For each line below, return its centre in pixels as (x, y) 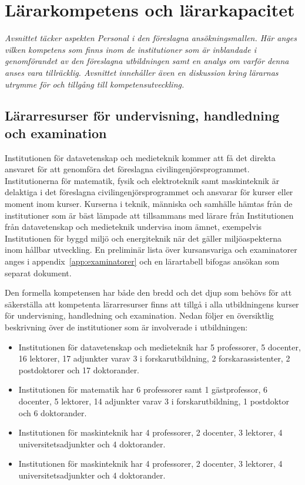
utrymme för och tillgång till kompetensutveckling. (95, 84)
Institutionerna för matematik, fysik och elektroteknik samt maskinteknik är (142, 180)
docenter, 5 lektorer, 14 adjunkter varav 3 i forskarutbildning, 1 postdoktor (154, 401)
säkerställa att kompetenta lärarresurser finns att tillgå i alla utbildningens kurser (152, 304)
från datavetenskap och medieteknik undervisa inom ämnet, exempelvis (133, 227)
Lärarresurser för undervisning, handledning (142, 116)
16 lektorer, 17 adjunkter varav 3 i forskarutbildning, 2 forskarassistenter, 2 (154, 358)
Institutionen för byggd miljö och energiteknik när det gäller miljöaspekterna (143, 238)
